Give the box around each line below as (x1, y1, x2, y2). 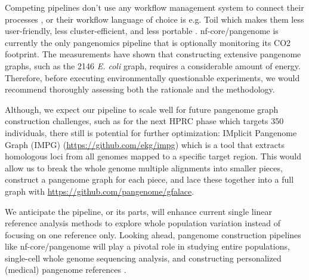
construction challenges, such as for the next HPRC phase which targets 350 (5, 115, 284, 127)
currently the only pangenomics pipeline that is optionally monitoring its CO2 (5, 36, 291, 48)
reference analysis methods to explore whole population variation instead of (5, 217, 281, 229)
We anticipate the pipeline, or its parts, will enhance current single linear (5, 205, 273, 217)
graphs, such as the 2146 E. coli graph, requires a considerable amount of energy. (5, 59, 301, 72)
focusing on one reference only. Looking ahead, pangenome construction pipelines (5, 228, 301, 241)
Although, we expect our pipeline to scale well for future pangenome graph (5, 103, 279, 115)
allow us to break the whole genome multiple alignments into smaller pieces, (5, 161, 283, 174)
